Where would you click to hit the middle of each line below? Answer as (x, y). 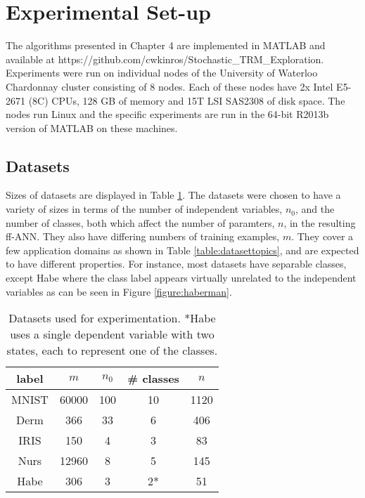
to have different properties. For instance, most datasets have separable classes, (176, 264)
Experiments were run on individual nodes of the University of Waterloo (162, 73)
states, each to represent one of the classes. (112, 350)
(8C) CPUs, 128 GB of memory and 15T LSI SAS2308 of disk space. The (187, 100)
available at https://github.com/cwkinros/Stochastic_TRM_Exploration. (165, 59)
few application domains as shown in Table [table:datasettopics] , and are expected (182, 250)
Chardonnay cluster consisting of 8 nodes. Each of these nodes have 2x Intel (169, 86)
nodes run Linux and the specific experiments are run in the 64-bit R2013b (167, 114)
